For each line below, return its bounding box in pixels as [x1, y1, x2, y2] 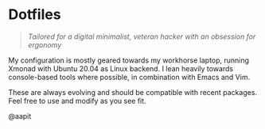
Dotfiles [8, 6, 61, 24]
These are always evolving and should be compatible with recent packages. [8, 87, 257, 97]
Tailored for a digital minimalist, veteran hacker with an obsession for [27, 32, 256, 41]
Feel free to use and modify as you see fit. [8, 96, 146, 105]
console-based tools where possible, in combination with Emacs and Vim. [8, 72, 251, 82]
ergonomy [27, 40, 62, 49]
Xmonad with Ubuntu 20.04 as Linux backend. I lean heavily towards [8, 63, 233, 73]
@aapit [8, 111, 32, 120]
